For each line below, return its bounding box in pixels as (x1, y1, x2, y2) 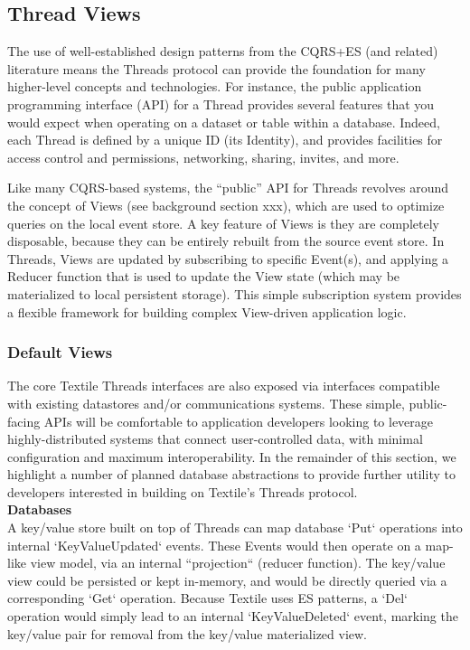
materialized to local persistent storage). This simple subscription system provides (7, 284, 462, 303)
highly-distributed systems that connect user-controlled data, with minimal (7, 429, 423, 448)
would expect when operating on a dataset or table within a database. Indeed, (7, 112, 440, 131)
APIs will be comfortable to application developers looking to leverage (43, 411, 434, 430)
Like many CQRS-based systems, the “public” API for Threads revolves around (7, 178, 449, 197)
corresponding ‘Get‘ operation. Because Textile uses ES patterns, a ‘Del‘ (7, 589, 409, 608)
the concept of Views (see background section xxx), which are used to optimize (7, 195, 445, 214)
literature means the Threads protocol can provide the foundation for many (7, 59, 426, 78)
